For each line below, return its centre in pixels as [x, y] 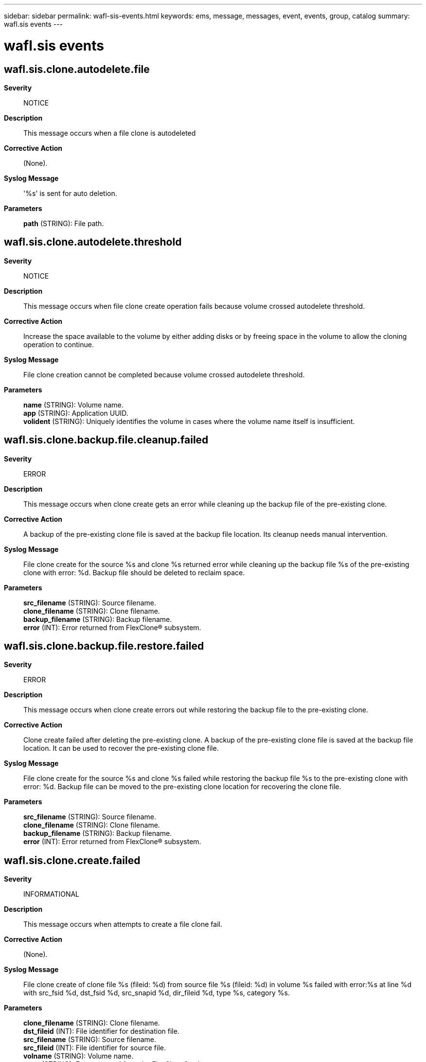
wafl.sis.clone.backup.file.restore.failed [104, 646]
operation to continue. [59, 344]
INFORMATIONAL [52, 894]
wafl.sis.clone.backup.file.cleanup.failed [106, 440]
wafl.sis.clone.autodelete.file [77, 69]
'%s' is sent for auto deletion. [70, 193]
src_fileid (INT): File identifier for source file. [95, 1048]
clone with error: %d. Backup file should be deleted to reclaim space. [134, 572]
